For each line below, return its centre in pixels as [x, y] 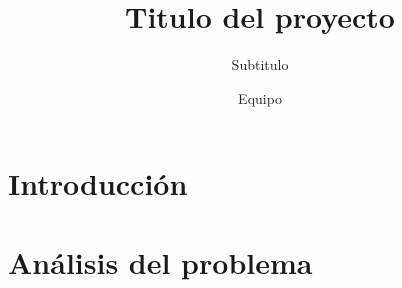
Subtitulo [260, 64]
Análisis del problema [160, 261]
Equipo [260, 97]
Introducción [98, 183]
